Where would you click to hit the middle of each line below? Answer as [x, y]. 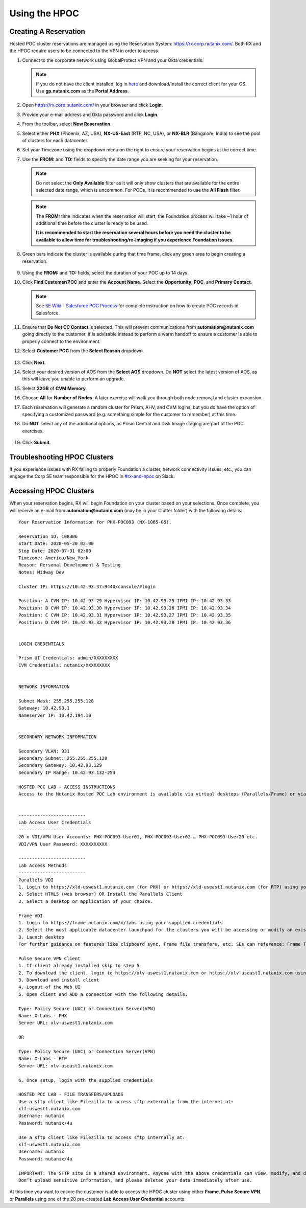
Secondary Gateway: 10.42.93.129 [60, 765]
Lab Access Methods [43, 865]
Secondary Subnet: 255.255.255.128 [63, 758]
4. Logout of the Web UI [49, 987]
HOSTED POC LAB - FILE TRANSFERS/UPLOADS [71, 1095]
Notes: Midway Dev [42, 572]
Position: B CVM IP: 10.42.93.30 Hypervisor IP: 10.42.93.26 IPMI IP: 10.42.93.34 [125, 608]
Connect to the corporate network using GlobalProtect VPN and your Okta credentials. [113, 60]
